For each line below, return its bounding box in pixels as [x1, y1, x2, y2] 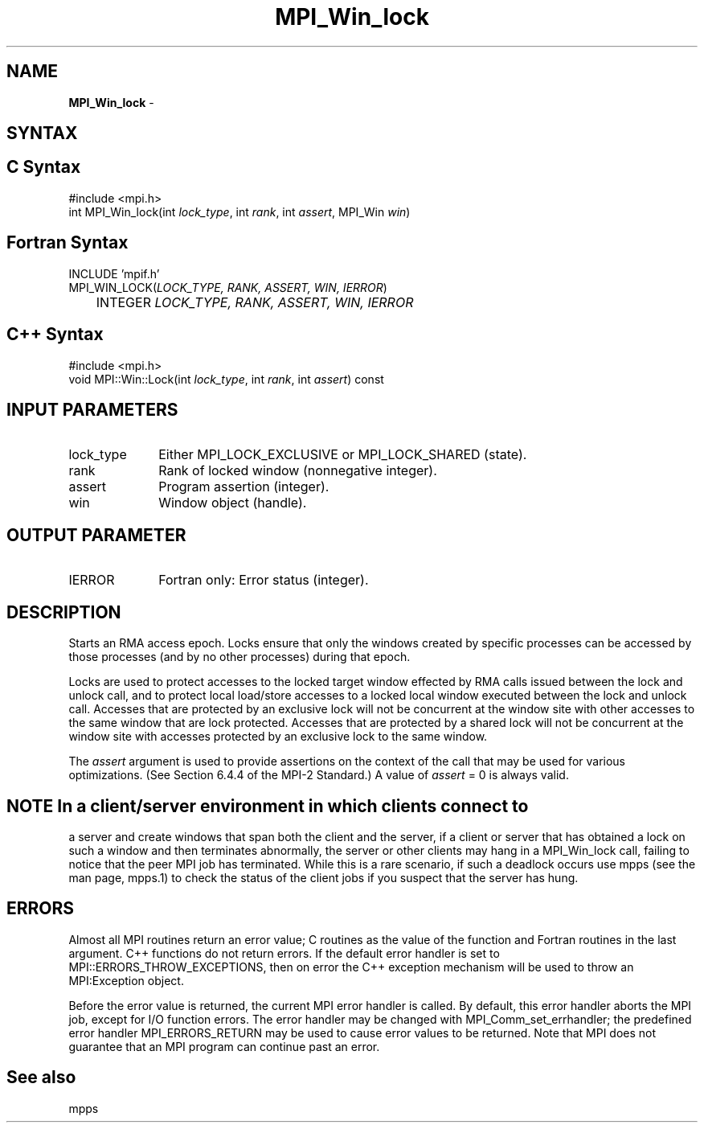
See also [6, 1067, 76, 1088]
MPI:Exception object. [68, 973, 184, 987]
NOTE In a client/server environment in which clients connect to [6, 795, 529, 816]
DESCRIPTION [6, 601, 121, 622]
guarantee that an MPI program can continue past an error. [68, 1039, 380, 1053]
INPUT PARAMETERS [6, 399, 178, 420]
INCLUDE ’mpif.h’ [68, 266, 160, 281]
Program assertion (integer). [158, 478, 329, 495]
